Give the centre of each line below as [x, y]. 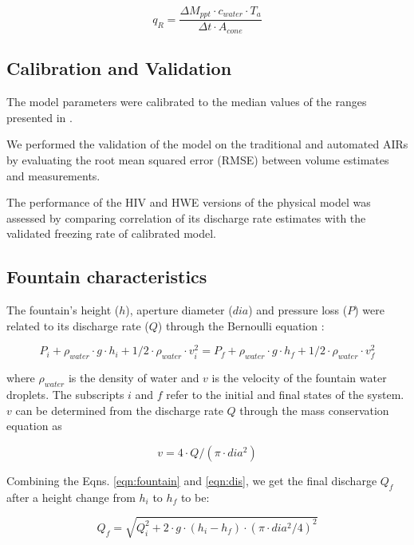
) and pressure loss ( [298, 310]
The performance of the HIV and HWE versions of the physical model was [189, 202]
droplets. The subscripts [65, 394]
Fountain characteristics [107, 276]
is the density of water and [134, 378]
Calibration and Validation [119, 68]
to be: [195, 497]
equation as [34, 426]
